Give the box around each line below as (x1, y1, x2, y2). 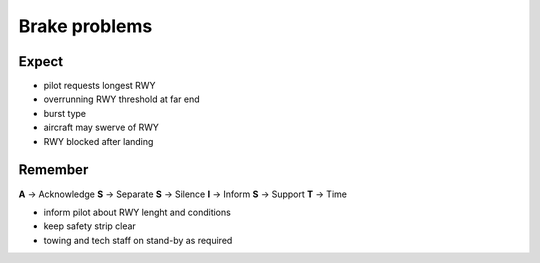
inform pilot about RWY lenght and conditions (43, 206, 232, 218)
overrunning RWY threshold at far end (43, 93, 200, 105)
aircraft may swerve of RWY (43, 121, 160, 134)
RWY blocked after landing (43, 135, 154, 147)
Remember (18, 161, 89, 179)
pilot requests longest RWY (43, 80, 156, 92)
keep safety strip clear (43, 220, 137, 232)
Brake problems (18, 15, 153, 37)
